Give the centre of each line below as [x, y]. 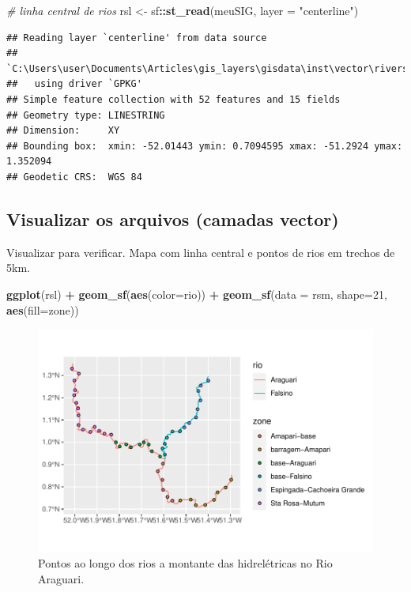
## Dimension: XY [63, 131]
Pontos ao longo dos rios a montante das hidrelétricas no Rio [185, 563]
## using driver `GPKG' [74, 84]
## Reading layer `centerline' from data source [137, 38]
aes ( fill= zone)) [43, 309]
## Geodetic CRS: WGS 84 [74, 177]
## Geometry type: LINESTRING [86, 115]
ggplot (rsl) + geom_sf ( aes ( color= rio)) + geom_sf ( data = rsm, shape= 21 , [197, 294]
